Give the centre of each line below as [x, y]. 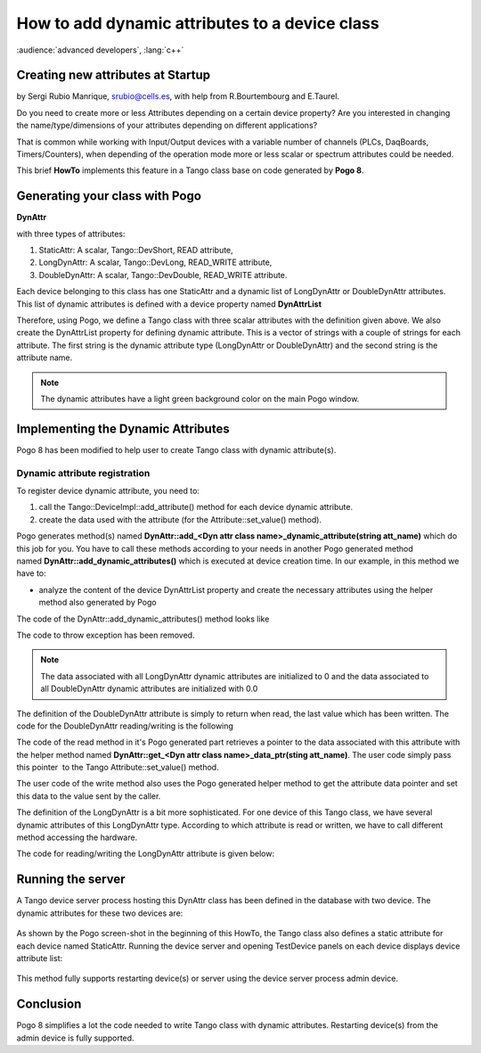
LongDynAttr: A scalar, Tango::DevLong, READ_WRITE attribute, [155, 262]
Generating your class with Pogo [109, 196]
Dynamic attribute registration [83, 473]
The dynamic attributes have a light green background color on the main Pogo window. [200, 399]
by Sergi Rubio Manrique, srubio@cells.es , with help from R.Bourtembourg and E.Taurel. [178, 96]
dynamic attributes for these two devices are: [100, 913]
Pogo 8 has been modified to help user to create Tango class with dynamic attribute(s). [176, 449]
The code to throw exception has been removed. [106, 635]
